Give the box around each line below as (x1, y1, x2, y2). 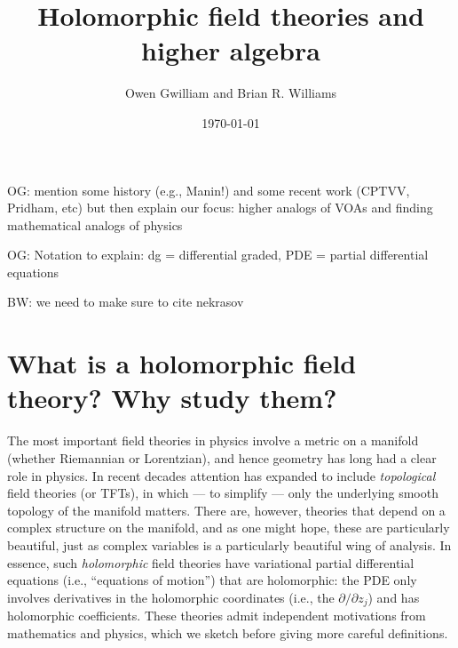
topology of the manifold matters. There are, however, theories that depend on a (7, 500, 446, 519)
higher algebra (141, 32, 320, 68)
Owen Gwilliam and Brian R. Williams (124, 84, 337, 102)
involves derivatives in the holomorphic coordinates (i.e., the (7, 588, 335, 606)
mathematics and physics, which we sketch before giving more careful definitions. (7, 623, 448, 642)
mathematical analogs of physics (7, 215, 183, 234)
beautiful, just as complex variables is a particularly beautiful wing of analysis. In (7, 535, 452, 554)
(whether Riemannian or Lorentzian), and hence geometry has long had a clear (7, 448, 437, 467)
